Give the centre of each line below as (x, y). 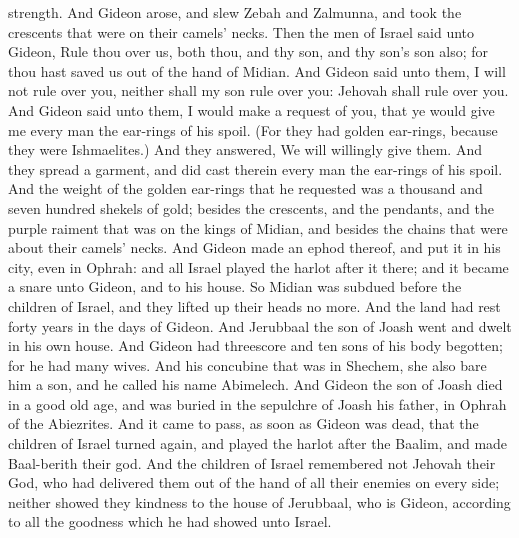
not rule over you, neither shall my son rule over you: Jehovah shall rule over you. (258, 90)
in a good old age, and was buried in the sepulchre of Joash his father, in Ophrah (257, 403)
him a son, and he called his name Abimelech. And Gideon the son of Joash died (255, 384)
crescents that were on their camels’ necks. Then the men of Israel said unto (241, 31)
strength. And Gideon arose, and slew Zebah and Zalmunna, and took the (235, 12)
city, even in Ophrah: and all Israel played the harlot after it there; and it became (258, 266)
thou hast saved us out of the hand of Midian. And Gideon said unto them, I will (257, 70)
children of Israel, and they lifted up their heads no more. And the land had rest (254, 305)
